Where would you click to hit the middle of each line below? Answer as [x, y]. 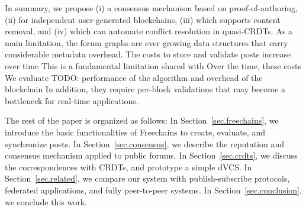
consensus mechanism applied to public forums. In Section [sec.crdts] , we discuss [151, 155]
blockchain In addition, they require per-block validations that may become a [145, 89]
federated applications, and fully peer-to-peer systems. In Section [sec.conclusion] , [153, 190]
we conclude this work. [46, 201]
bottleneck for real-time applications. [72, 100]
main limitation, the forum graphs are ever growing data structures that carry [146, 42]
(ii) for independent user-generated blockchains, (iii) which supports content [143, 19]
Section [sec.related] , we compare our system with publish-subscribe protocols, [147, 178]
